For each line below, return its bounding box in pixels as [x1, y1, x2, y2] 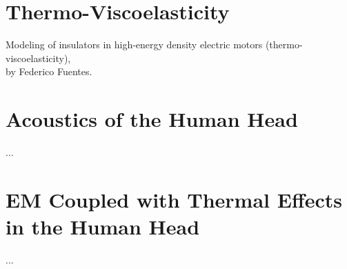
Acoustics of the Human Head [6, 105, 298, 133]
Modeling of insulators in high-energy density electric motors [6, 37, 263, 52]
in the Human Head [6, 212, 200, 240]
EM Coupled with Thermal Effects [6, 185, 342, 213]
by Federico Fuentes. [6, 64, 92, 79]
